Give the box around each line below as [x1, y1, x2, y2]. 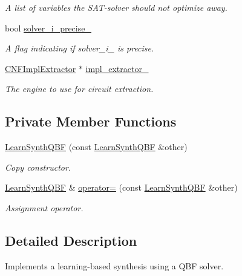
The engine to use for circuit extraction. [5, 82, 154, 95]
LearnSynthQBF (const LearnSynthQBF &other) [5, 140, 188, 153]
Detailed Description [5, 231, 137, 249]
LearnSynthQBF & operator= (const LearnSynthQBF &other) [5, 181, 238, 194]
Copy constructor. [5, 160, 71, 173]
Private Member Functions [5, 112, 177, 131]
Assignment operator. [5, 201, 83, 214]
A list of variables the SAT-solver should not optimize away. [5, 1, 227, 13]
